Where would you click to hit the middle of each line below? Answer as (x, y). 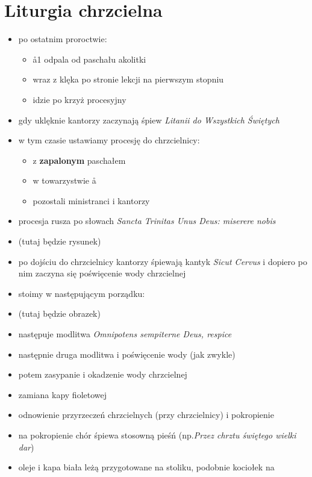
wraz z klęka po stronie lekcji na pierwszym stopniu (128, 79)
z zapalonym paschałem (79, 160)
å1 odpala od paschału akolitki (89, 59)
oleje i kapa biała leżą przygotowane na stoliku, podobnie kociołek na (146, 467)
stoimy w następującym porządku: (82, 293)
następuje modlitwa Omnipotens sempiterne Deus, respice (125, 334)
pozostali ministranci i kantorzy (91, 200)
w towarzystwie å (64, 180)
